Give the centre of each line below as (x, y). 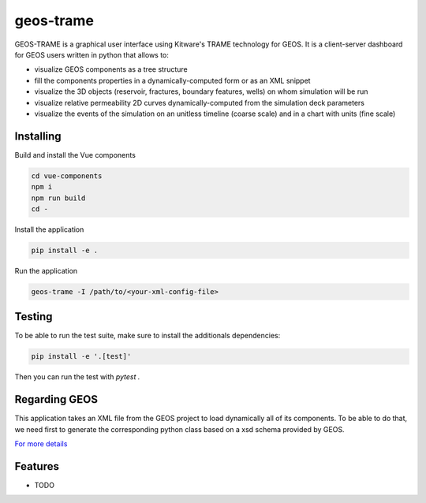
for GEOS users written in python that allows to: (92, 54)
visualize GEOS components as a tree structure (111, 69)
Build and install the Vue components (75, 155)
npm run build (58, 198)
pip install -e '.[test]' (81, 356)
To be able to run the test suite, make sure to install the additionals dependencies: (148, 336)
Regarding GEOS (56, 399)
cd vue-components (67, 176)
